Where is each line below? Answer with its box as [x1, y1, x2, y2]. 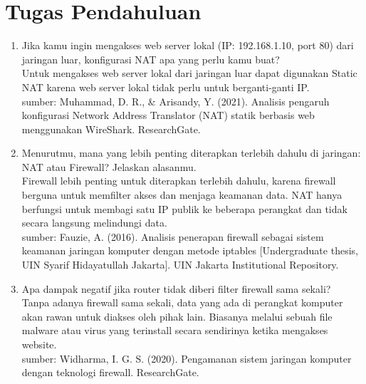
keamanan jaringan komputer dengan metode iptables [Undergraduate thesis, [21, 243, 358, 258]
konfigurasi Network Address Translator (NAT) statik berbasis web [21, 108, 315, 123]
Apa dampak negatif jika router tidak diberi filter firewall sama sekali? [21, 281, 331, 296]
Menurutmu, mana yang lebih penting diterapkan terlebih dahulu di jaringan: [21, 145, 361, 160]
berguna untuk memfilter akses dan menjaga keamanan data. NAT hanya [21, 187, 343, 202]
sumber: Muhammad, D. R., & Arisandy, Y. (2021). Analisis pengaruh [21, 93, 330, 108]
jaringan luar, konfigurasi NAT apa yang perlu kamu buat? [21, 51, 280, 66]
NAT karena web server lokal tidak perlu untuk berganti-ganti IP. [21, 79, 310, 94]
